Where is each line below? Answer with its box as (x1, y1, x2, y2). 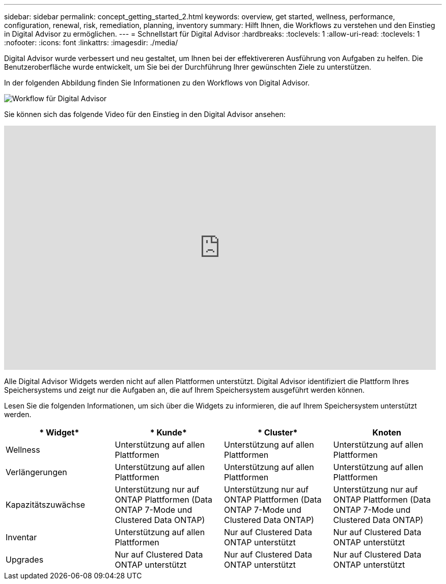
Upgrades (6, 554, 44, 565)
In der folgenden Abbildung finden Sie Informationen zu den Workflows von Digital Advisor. (4, 78, 310, 87)
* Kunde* (150, 427, 187, 437)
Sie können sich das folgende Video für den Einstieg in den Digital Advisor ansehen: (4, 110, 286, 119)
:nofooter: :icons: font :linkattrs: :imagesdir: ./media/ (4, 38, 178, 47)
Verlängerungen (6, 467, 67, 477)
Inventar (6, 532, 37, 542)
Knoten (372, 427, 401, 437)
